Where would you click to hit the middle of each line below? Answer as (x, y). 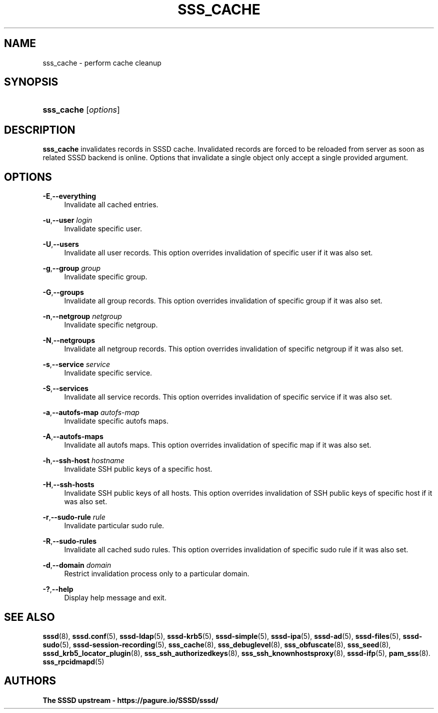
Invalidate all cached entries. (111, 205)
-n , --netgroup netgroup (82, 316)
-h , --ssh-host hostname (83, 461)
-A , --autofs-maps (73, 437)
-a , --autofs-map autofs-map (91, 413)
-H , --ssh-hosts (68, 485)
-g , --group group (72, 268)
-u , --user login (67, 220)
